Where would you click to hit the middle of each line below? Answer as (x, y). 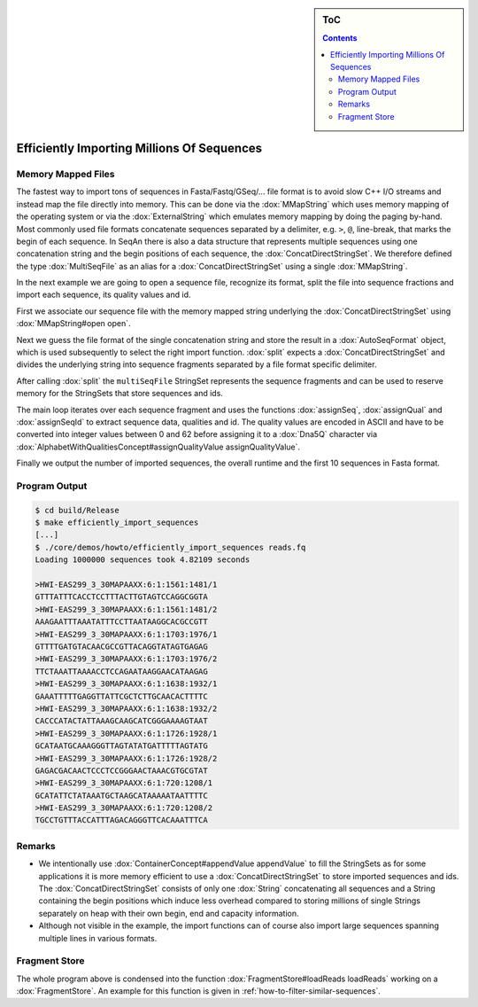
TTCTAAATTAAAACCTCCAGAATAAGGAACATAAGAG (121, 671)
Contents (340, 38)
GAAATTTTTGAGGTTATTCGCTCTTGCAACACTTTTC (121, 696)
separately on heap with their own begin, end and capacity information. (169, 913)
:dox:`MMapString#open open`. (73, 324)
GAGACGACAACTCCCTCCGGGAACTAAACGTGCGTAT (121, 770)
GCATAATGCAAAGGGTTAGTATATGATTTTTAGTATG (121, 746)
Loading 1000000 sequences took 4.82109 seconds (143, 560)
